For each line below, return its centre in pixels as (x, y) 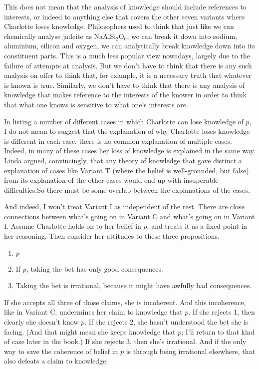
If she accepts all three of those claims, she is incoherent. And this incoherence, (125, 302)
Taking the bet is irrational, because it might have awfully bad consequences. (134, 285)
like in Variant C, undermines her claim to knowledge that (93, 312)
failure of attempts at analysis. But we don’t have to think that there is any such (128, 65)
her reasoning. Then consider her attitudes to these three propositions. (112, 236)
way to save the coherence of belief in (61, 351)
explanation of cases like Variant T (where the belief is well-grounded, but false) (127, 170)
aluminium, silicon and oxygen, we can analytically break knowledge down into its (130, 46)
